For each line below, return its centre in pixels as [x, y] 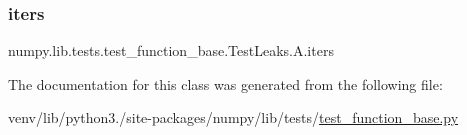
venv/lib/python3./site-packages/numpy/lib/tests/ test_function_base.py [233, 117]
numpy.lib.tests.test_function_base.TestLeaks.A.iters [171, 50]
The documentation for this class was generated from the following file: [225, 83]
